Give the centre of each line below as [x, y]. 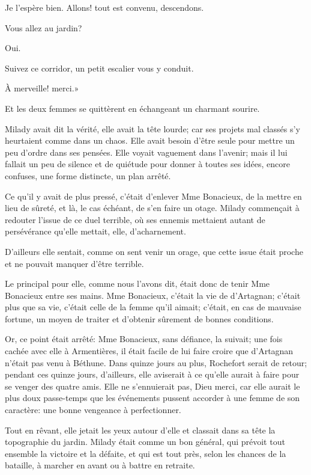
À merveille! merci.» [42, 88]
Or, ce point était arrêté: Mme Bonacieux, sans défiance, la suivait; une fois [144, 339]
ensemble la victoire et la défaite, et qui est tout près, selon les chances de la [146, 453]
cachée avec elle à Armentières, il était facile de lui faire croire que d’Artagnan [149, 351]
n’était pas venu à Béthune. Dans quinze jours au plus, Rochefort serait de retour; [156, 362]
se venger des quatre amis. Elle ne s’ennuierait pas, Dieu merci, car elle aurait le [152, 386]
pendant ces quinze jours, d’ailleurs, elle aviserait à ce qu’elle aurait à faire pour [152, 374]
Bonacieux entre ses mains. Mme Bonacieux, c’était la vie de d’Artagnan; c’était [153, 295]
